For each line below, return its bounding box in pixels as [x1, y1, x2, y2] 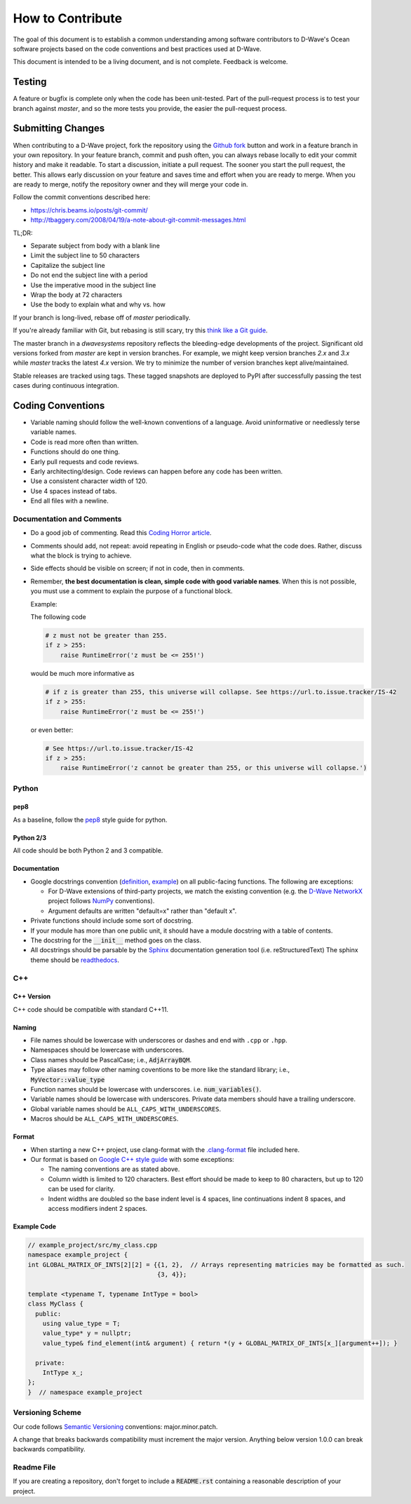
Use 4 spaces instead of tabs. [30, 487, 117, 495]
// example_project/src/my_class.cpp [27, 1241, 158, 1249]
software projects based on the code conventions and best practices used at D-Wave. [13, 44, 262, 53]
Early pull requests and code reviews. [30, 457, 140, 466]
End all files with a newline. [30, 496, 109, 505]
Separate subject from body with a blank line [30, 242, 161, 250]
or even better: [30, 726, 74, 734]
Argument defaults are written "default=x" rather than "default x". [48, 907, 237, 915]
